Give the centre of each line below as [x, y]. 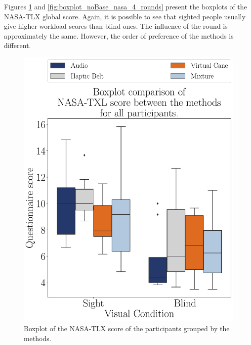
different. [18, 45]
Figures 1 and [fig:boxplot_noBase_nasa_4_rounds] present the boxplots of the [125, 6]
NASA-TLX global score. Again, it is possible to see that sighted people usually [125, 16]
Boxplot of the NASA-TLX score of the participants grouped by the [127, 328]
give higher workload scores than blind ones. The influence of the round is [116, 26]
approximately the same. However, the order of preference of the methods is [119, 35]
